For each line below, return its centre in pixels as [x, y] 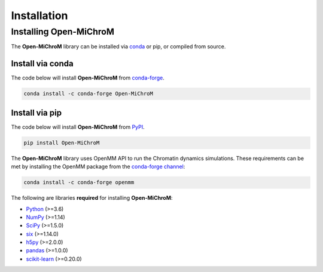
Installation [39, 16]
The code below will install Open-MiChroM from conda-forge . [88, 78]
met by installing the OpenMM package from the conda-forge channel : [98, 166]
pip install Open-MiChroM [62, 143]
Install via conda [42, 64]
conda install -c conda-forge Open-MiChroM [89, 94]
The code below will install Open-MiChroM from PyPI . [78, 127]
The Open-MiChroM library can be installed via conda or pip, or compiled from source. [118, 47]
